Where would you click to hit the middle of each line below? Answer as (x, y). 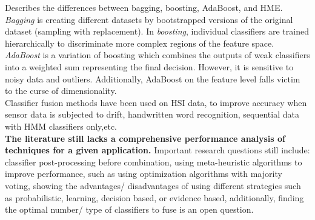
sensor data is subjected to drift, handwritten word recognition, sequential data (152, 114)
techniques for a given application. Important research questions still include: (157, 150)
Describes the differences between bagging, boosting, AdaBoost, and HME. (144, 7)
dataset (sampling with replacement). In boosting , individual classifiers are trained (157, 31)
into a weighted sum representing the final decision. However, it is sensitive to (149, 66)
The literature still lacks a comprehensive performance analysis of (145, 138)
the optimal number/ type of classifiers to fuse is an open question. (129, 209)
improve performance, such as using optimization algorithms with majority (144, 174)
